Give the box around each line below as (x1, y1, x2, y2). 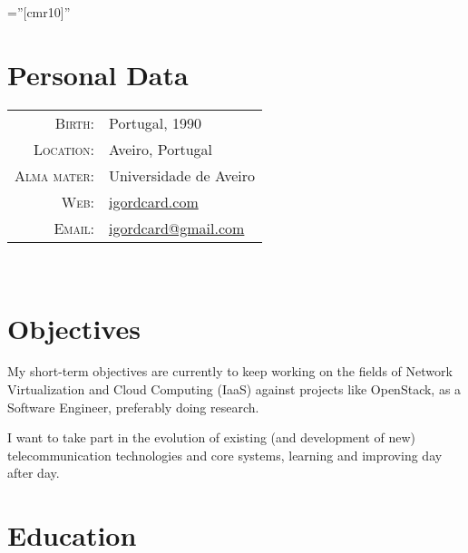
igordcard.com (108, 190, 199, 212)
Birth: (54, 112, 94, 133)
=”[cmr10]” (7, 3, 71, 21)
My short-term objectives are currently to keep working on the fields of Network (7, 362, 453, 381)
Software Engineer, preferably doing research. (7, 397, 259, 416)
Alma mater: (15, 164, 94, 186)
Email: (54, 217, 94, 238)
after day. (7, 463, 60, 482)
